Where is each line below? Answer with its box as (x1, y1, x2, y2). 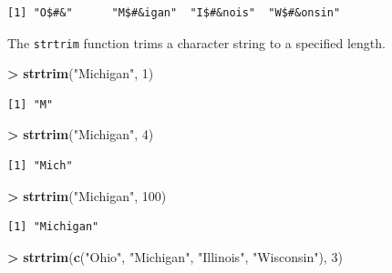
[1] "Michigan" (7, 220, 99, 234)
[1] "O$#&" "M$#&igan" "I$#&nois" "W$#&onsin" (7, 6, 341, 19)
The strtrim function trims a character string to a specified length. (7, 33, 386, 52)
